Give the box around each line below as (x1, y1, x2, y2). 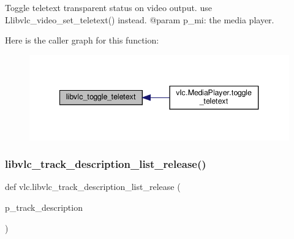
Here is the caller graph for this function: (5, 34, 159, 47)
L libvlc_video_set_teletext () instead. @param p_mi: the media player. (5, 13, 274, 26)
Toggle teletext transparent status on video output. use (5, 1, 212, 13)
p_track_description (5, 200, 83, 213)
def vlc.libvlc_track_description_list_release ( (5, 180, 181, 193)
